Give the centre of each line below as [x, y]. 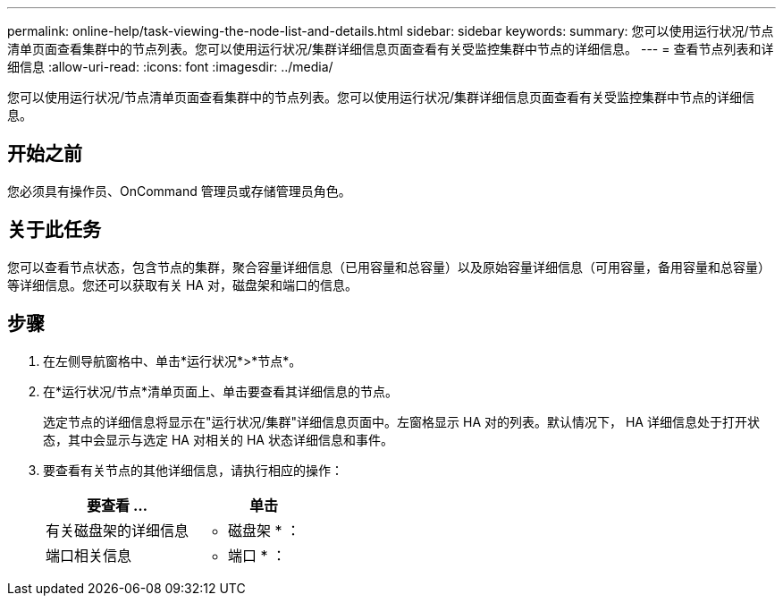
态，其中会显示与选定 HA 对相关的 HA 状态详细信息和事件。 [218, 439]
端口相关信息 [89, 555]
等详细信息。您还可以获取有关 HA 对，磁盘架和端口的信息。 [182, 285]
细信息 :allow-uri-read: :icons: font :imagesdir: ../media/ [170, 67]
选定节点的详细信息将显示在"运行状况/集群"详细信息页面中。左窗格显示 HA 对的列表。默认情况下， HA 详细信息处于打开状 [401, 421]
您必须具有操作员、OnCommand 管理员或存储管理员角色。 [179, 191]
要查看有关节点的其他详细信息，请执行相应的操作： [193, 470]
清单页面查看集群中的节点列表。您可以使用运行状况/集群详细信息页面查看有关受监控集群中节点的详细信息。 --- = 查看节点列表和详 [391, 49]
